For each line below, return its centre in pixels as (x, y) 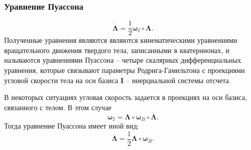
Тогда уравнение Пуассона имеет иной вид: (72, 126)
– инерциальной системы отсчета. (178, 80)
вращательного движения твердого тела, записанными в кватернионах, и (117, 50)
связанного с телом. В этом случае (58, 107)
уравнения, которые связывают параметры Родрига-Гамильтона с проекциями (124, 70)
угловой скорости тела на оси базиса (61, 80)
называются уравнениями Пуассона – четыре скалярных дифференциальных (123, 60)
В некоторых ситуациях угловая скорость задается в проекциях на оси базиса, (126, 97)
